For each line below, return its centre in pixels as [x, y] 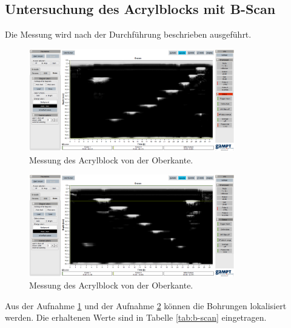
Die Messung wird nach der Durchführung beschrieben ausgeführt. [128, 34]
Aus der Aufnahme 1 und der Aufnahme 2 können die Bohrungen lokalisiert [146, 305]
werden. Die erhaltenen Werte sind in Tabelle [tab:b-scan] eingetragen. [136, 317]
